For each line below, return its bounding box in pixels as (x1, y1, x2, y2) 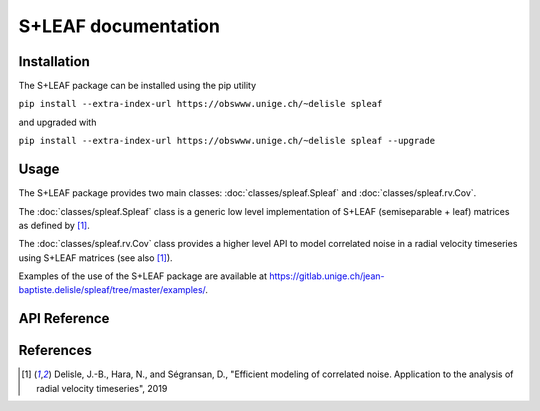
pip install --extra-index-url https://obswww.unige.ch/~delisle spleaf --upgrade (18, 135, 435, 147)
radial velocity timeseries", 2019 (36, 382, 168, 394)
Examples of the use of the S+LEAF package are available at (18, 270, 268, 282)
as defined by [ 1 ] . (18, 219, 90, 231)
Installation (18, 53, 90, 70)
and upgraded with (18, 116, 97, 128)
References (18, 342, 92, 359)
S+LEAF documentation (18, 15, 220, 37)
